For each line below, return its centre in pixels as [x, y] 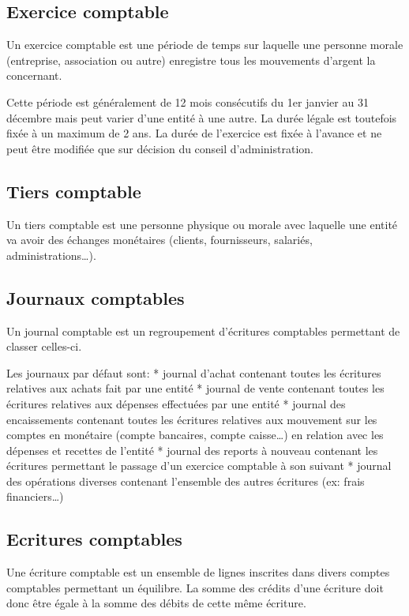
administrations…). [51, 255]
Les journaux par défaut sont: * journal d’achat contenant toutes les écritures [194, 372]
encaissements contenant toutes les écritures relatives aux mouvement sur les [192, 419]
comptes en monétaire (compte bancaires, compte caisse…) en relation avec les [195, 435]
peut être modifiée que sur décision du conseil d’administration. [160, 148]
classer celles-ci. [44, 346]
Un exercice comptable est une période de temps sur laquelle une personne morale [205, 45]
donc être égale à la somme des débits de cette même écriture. [156, 603]
